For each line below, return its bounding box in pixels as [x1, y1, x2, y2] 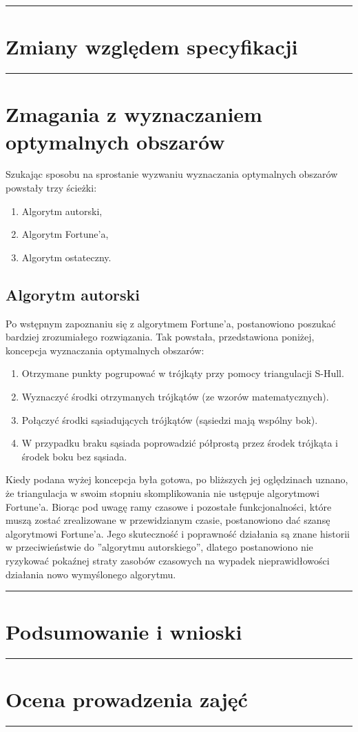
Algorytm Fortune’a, [21, 227, 109, 241]
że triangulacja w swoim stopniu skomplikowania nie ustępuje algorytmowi [6, 485, 319, 500]
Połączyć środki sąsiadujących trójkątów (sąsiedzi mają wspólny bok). [21, 412, 318, 427]
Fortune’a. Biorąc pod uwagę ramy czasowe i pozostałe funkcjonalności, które [6, 499, 332, 514]
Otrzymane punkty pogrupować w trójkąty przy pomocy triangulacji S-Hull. [21, 366, 344, 380]
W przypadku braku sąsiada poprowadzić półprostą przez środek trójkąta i [21, 436, 338, 450]
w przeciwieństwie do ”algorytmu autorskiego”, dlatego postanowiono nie [6, 540, 313, 554]
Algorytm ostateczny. [21, 250, 112, 264]
